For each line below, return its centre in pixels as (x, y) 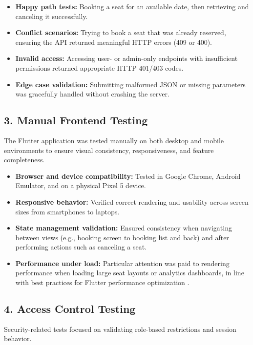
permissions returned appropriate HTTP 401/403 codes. (99, 67)
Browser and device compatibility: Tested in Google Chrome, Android (128, 176)
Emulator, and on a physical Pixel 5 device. (81, 185)
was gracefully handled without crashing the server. (92, 94)
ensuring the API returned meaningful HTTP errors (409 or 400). (114, 42)
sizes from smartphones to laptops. (67, 211)
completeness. (24, 160)
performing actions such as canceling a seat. (81, 247)
